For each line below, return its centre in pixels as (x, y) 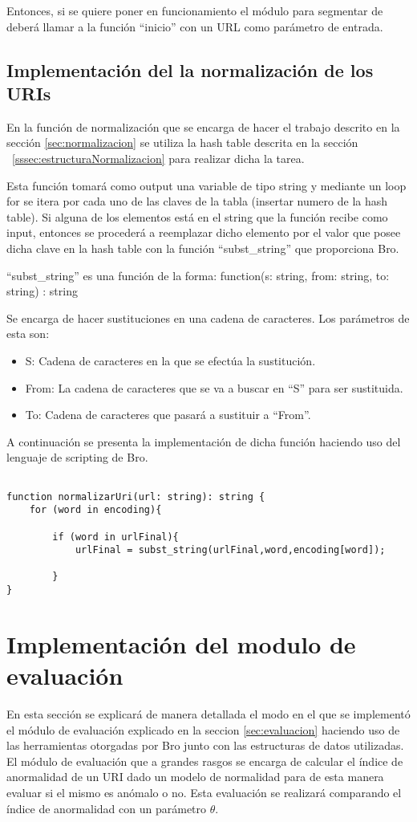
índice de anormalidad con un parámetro (107, 808)
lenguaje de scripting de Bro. (77, 457)
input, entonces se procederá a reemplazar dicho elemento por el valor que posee (204, 232)
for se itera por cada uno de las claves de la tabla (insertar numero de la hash (197, 201)
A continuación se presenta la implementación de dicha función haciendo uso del (204, 441)
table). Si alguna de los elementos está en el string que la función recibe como (197, 216)
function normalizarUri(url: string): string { (136, 496)
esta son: (28, 334)
